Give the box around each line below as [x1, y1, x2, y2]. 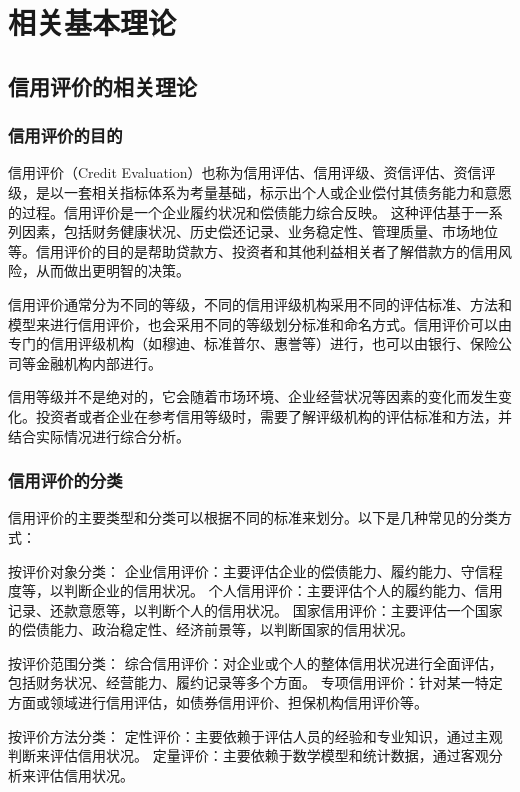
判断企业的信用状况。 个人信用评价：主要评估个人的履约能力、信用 [63, 580, 503, 601]
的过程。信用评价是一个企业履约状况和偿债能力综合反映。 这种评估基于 [8, 201, 475, 222]
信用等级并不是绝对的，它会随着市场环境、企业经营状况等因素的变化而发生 [8, 386, 498, 407]
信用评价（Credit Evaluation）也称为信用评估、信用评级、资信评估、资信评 [8, 162, 496, 183]
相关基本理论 [8, 2, 177, 43]
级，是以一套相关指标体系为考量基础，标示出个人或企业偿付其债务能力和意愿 [8, 181, 512, 202]
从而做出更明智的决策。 [35, 260, 190, 281]
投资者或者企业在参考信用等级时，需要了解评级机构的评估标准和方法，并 [35, 405, 512, 426]
